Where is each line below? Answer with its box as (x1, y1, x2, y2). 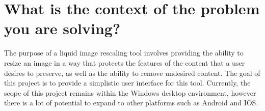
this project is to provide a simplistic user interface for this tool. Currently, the (4, 77, 251, 88)
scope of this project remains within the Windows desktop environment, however (4, 87, 256, 98)
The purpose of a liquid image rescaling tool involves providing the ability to (4, 47, 244, 58)
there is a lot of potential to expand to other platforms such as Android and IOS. (4, 97, 258, 108)
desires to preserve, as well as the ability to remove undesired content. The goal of (4, 67, 260, 78)
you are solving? (4, 18, 121, 39)
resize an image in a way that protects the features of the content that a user (4, 57, 245, 68)
